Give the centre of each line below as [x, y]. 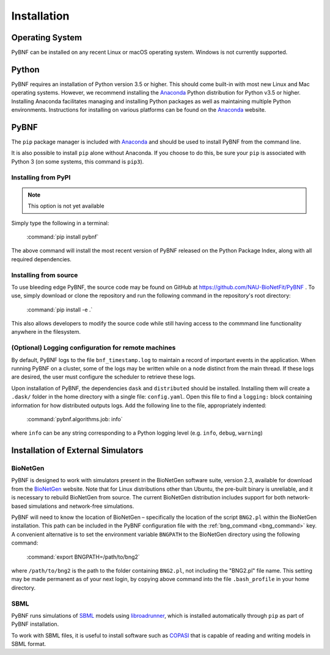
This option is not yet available [66, 206]
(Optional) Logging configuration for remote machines [94, 348]
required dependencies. [41, 259]
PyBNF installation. [35, 624]
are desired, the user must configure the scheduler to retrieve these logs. [103, 377]
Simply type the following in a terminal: [60, 223]
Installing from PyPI [41, 177]
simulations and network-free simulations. [81, 506]
